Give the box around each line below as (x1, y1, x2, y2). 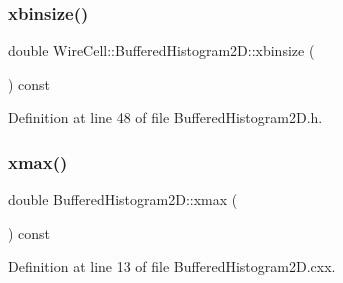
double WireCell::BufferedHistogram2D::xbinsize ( (8, 40, 315, 61)
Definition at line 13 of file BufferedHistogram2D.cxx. (8, 256, 336, 277)
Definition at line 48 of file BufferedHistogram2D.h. (8, 107, 323, 128)
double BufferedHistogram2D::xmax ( (8, 189, 238, 210)
